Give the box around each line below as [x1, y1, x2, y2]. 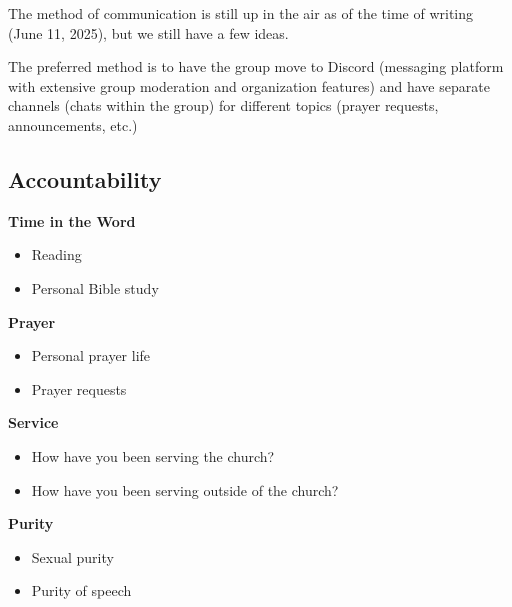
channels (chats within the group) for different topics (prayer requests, [8, 95, 439, 116]
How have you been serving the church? [31, 445, 275, 466]
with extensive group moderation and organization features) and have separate [8, 75, 490, 96]
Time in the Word [8, 210, 136, 231]
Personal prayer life [31, 345, 151, 366]
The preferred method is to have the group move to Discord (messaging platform [8, 56, 504, 77]
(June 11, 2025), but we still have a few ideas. [8, 22, 289, 43]
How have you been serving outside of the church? [31, 479, 339, 500]
